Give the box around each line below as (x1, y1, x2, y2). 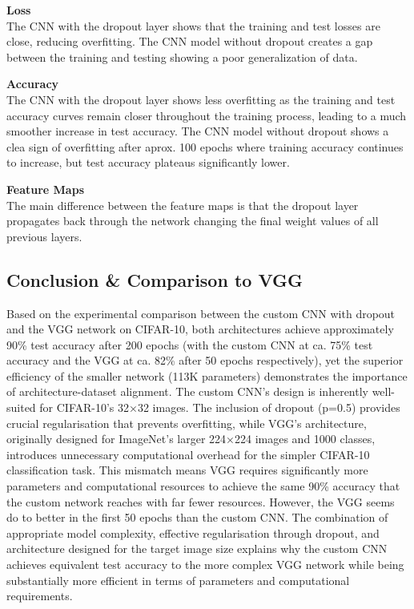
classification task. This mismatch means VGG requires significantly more (6, 462, 368, 478)
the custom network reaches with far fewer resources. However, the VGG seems (6, 493, 395, 510)
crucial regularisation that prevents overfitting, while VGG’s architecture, (6, 414, 367, 431)
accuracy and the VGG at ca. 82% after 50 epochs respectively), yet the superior (6, 352, 404, 369)
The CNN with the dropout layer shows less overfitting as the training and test (6, 91, 396, 107)
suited (6, 399, 36, 416)
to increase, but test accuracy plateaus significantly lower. (6, 154, 290, 171)
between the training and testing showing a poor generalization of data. (6, 48, 358, 65)
